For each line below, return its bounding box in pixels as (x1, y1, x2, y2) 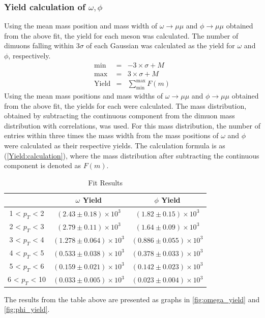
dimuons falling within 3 (4, 40, 80, 51)
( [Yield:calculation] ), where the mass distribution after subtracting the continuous (4, 150, 259, 161)
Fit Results (88, 177, 123, 187)
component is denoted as (4, 160, 81, 171)
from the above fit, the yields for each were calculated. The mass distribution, (4, 100, 247, 111)
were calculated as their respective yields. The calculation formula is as (4, 140, 225, 150)
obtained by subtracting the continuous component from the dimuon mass (4, 110, 235, 121)
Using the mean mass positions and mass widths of (4, 90, 163, 101)
